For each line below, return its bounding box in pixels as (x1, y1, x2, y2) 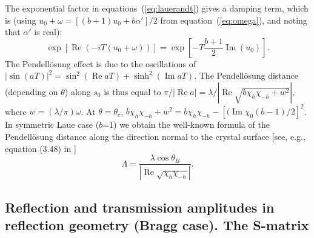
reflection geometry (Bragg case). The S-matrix (5, 215, 309, 234)
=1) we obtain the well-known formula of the (102, 118, 270, 131)
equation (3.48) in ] (5, 142, 76, 154)
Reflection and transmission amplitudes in (5, 197, 275, 216)
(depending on (5, 85, 58, 98)
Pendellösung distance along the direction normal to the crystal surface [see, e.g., (5, 130, 306, 143)
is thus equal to (104, 85, 161, 98)
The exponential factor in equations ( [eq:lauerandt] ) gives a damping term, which (5, 2, 309, 14)
